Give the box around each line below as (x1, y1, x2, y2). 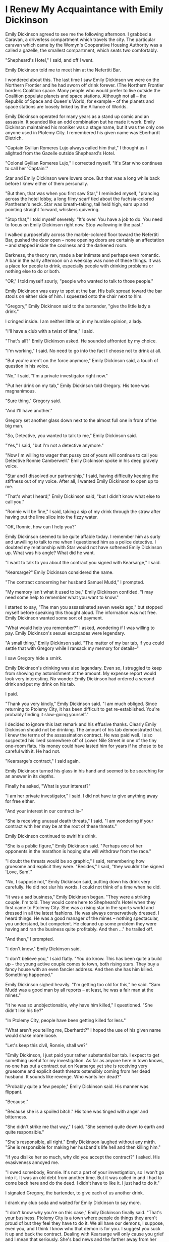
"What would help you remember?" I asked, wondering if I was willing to (5, 625, 155, 631)
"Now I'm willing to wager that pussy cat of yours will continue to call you (5, 452, 158, 458)
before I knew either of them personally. (5, 180, 88, 186)
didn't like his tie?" (5, 1007, 44, 1014)
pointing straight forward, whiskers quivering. (5, 206, 100, 212)
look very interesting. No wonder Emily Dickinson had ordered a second (5, 675, 155, 682)
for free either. (5, 798, 35, 804)
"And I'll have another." (5, 407, 53, 413)
